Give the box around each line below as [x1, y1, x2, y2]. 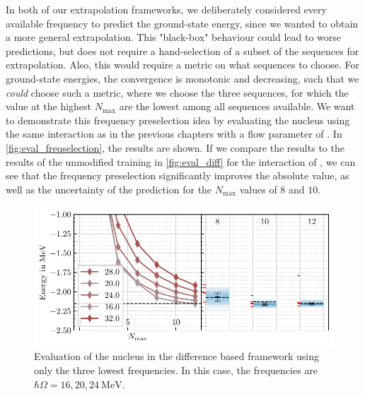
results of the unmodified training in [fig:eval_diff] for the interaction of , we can [6, 154, 356, 169]
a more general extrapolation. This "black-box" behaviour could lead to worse [6, 30, 341, 44]
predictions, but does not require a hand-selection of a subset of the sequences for [6, 43, 359, 58]
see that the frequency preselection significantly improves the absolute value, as [6, 168, 349, 183]
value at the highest [6, 99, 92, 114]
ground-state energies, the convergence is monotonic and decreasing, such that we [6, 71, 359, 85]
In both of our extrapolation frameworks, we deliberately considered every [6, 2, 327, 16]
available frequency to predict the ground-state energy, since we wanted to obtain [6, 16, 359, 30]
